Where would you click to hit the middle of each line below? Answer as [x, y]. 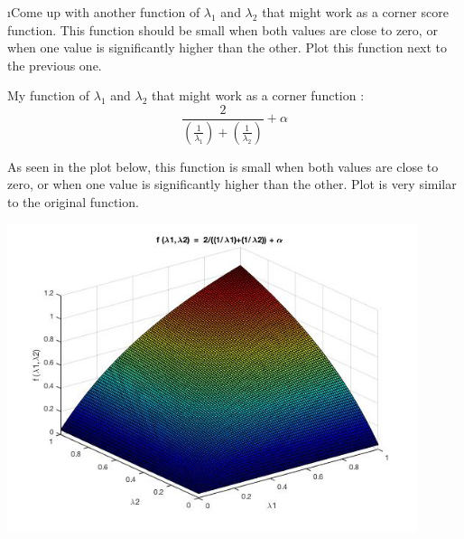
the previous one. [55, 65]
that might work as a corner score [355, 12]
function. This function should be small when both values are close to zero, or [223, 29]
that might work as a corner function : [258, 95]
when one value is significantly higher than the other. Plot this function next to [227, 47]
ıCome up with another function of [104, 12]
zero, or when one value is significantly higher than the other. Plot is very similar [232, 184]
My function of [49, 95]
